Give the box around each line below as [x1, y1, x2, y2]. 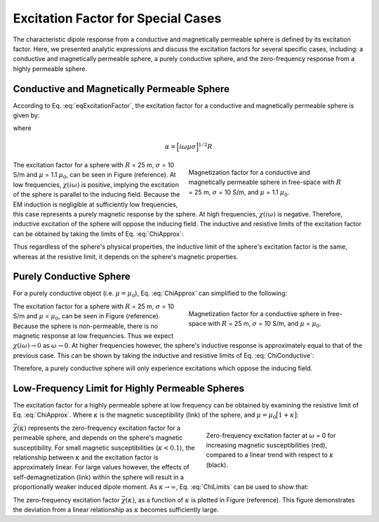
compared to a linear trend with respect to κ [206, 450, 334, 459]
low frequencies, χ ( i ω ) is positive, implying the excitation [13, 180, 179, 189]
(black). [206, 460, 228, 469]
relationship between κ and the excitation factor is [13, 453, 159, 462]
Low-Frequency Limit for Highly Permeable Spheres [13, 382, 245, 394]
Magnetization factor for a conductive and [188, 168, 310, 176]
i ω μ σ [179, 143, 197, 150]
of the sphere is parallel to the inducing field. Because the [13, 190, 180, 199]
